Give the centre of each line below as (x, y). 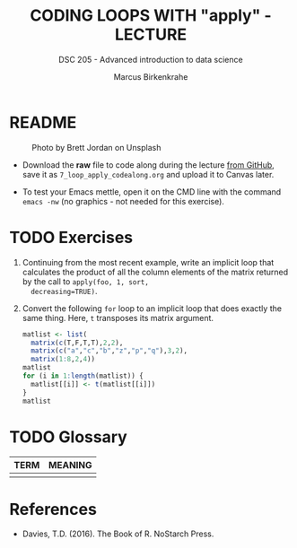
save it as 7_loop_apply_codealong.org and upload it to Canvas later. (148, 174)
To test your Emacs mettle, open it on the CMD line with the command (152, 191)
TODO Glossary (68, 437)
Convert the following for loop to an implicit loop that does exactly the (152, 308)
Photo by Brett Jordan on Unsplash (96, 147)
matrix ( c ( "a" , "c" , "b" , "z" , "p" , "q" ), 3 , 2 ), (109, 351)
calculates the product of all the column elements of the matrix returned (155, 272)
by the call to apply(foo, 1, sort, (86, 281)
